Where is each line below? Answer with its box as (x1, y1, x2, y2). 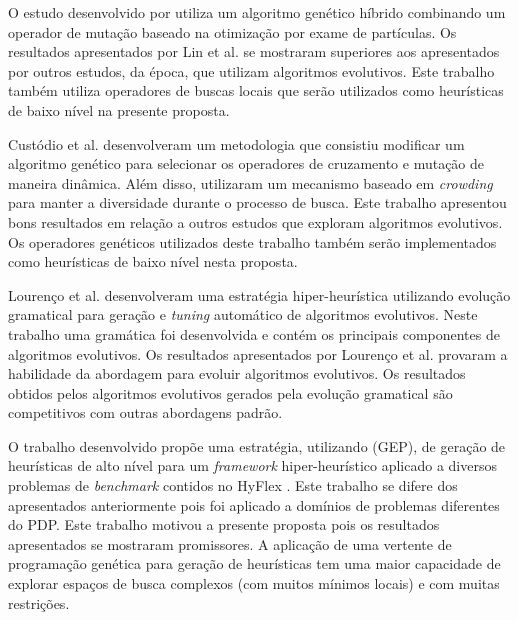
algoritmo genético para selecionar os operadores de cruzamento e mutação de (8, 153, 485, 174)
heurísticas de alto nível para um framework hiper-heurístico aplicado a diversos (8, 455, 497, 476)
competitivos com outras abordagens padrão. (8, 402, 283, 423)
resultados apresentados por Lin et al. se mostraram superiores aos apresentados (8, 41, 500, 62)
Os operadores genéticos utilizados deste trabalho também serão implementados (8, 231, 497, 252)
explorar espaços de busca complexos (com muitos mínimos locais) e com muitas (8, 573, 500, 594)
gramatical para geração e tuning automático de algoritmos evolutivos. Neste (8, 304, 478, 325)
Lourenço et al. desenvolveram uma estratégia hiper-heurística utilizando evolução (8, 284, 511, 305)
